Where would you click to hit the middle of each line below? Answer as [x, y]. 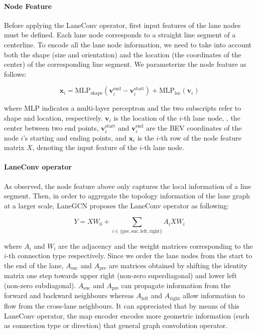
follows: [15, 74]
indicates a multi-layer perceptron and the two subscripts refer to [141, 108]
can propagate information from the [176, 285]
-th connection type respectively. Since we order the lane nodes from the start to [129, 255]
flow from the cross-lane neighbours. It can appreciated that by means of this [122, 305]
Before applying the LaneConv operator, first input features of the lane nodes [122, 25]
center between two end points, [51, 127]
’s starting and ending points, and [75, 137]
